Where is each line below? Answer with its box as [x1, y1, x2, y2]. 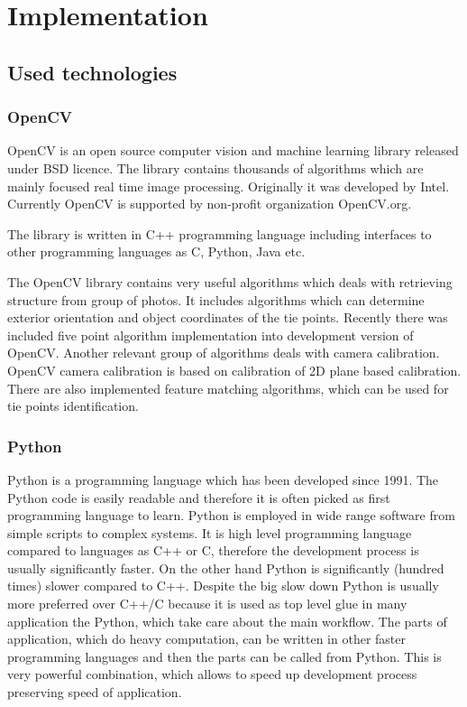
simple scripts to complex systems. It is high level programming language [7, 523, 412, 542]
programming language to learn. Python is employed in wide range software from [7, 506, 455, 525]
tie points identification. [7, 396, 139, 415]
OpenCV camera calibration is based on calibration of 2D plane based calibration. [7, 360, 462, 379]
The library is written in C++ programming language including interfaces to [7, 224, 432, 243]
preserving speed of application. [7, 683, 182, 702]
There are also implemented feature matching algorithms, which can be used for [7, 378, 449, 397]
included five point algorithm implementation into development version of [7, 325, 414, 344]
